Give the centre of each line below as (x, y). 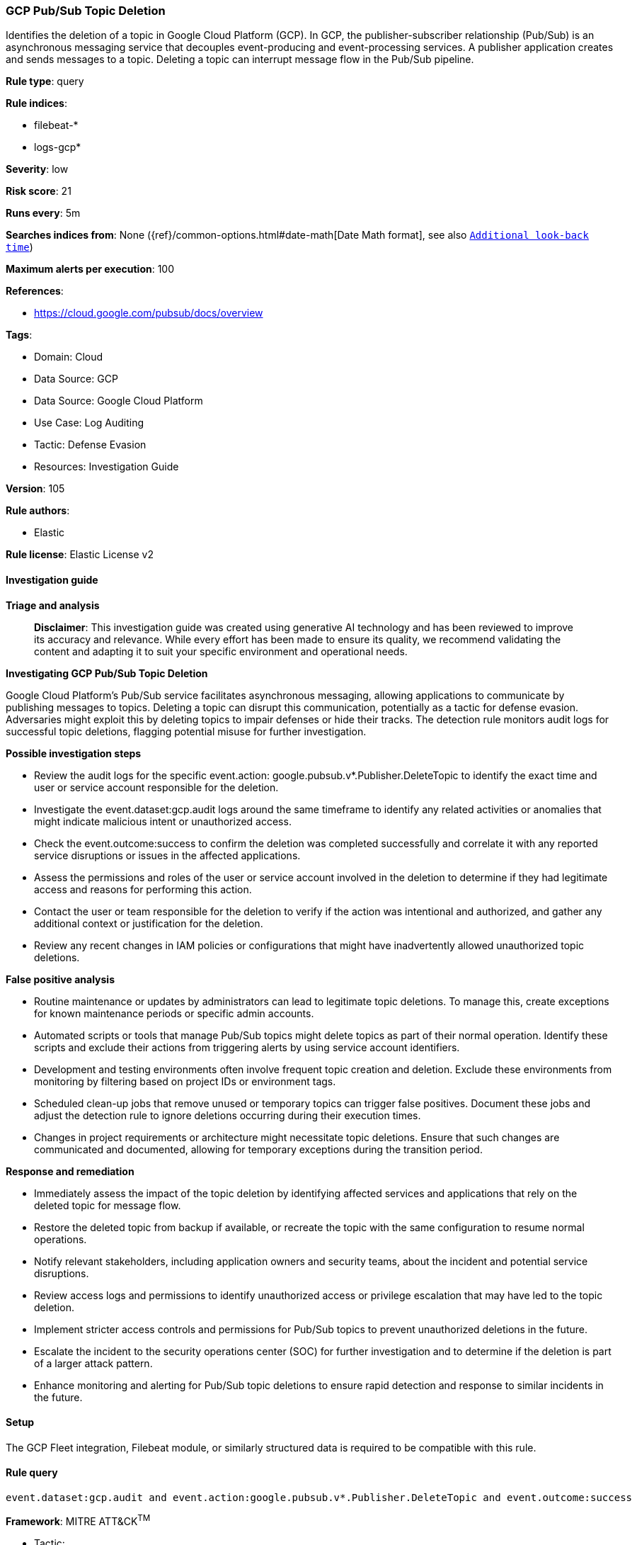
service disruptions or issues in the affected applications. (167, 855)
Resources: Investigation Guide (107, 467)
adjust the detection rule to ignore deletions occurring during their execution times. (228, 1115)
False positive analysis (60, 979)
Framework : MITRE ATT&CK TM (78, 1520)
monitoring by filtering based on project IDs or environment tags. (185, 1081)
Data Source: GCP (76, 379)
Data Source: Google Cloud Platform (119, 401)
